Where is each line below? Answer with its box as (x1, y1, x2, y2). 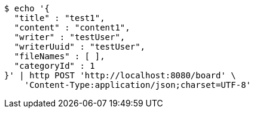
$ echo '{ (4, 4, 50, 13)
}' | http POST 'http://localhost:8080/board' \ (4, 71, 236, 80)
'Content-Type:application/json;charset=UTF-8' (24, 80, 252, 90)
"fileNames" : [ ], (14, 51, 105, 61)
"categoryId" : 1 (14, 61, 95, 71)
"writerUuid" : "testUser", (14, 42, 146, 51)
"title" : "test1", (14, 13, 105, 23)
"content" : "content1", (14, 23, 130, 32)
